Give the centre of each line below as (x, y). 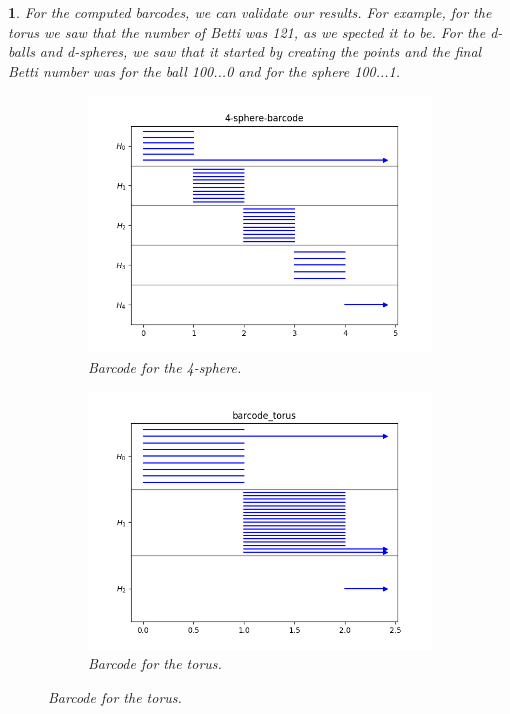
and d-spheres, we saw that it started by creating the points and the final (260, 51)
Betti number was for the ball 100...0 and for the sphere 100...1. (204, 70)
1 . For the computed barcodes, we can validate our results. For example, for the (250, 12)
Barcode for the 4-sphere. (165, 366)
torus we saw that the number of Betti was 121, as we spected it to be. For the (247, 31)
